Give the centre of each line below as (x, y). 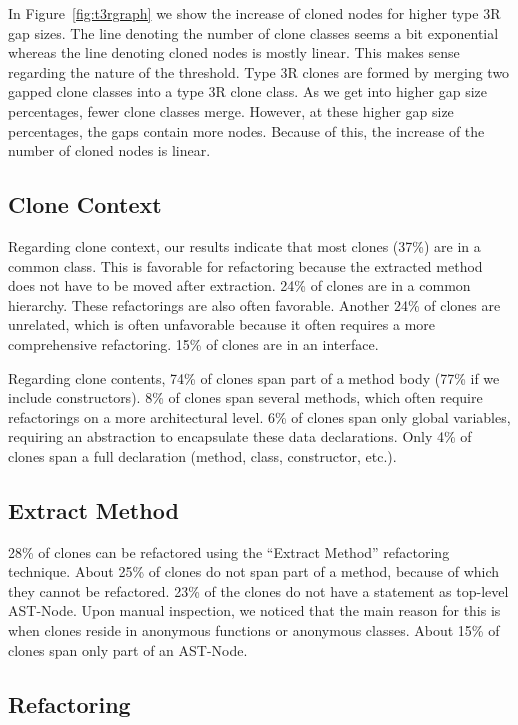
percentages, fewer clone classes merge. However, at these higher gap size (231, 110)
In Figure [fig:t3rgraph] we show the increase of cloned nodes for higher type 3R (254, 13)
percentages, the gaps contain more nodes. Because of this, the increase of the (246, 130)
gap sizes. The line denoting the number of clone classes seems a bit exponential (253, 32)
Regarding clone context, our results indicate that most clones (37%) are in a (244, 245)
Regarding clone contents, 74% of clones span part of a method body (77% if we (254, 377)
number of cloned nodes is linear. (109, 150)
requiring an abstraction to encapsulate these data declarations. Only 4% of (240, 436)
